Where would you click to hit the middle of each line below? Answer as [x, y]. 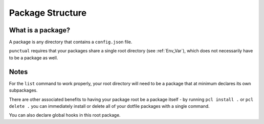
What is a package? [40, 30]
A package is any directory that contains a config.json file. [71, 42]
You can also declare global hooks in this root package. [65, 115]
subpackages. [23, 90]
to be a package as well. [33, 58]
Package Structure [48, 13]
